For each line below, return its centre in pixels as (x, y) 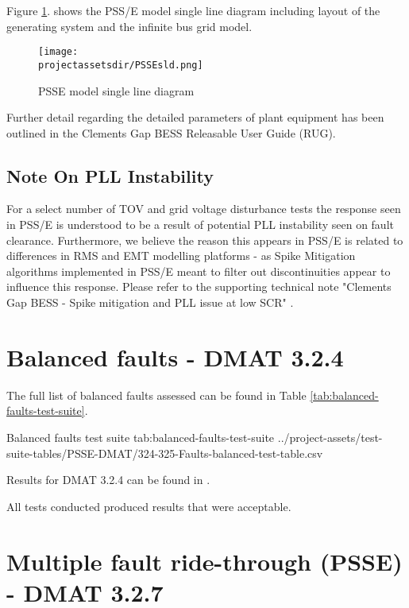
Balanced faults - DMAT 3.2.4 (175, 356)
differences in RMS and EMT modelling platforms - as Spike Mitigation (181, 256)
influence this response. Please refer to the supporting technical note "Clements (199, 287)
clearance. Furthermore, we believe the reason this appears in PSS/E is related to (205, 240)
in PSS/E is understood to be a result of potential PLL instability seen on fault (200, 225)
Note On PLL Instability (110, 175)
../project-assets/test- (330, 437)
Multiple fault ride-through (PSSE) (204, 561)
